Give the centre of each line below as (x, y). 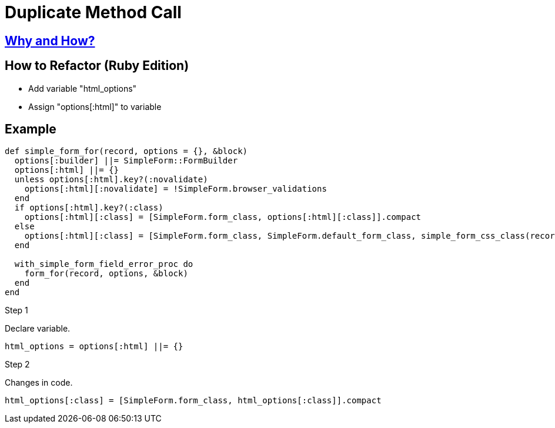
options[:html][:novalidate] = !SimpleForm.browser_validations (175, 189)
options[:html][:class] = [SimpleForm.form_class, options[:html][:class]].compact (223, 217)
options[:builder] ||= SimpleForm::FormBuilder (126, 161)
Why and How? (50, 41)
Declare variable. (38, 329)
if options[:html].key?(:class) (89, 208)
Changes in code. (39, 383)
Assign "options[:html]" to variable (95, 106)
